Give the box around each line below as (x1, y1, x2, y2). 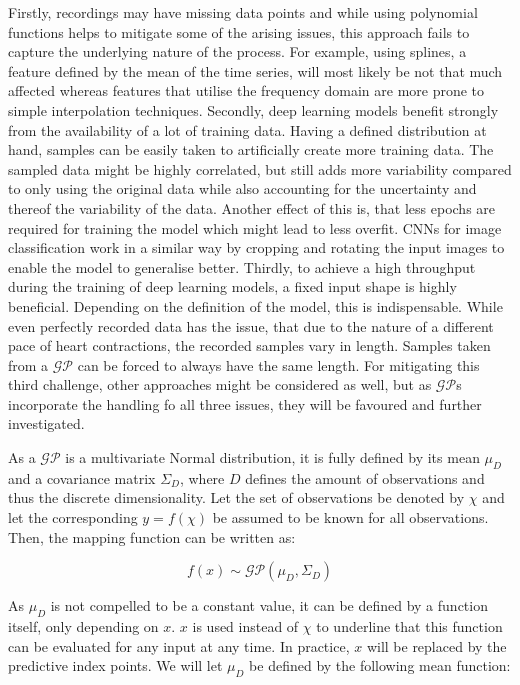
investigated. (8, 413, 85, 434)
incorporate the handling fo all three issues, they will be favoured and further (8, 393, 482, 414)
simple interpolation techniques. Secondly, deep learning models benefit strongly (8, 99, 499, 120)
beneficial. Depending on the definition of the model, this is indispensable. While (8, 295, 503, 316)
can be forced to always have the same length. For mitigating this (77, 354, 480, 375)
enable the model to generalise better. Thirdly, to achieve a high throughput (8, 256, 476, 277)
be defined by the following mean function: (249, 655, 511, 676)
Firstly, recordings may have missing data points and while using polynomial (8, 2, 478, 22)
